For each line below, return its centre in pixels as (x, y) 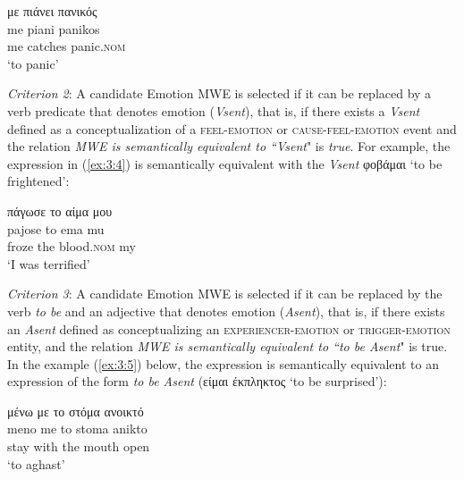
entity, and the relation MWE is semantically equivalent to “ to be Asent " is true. (228, 346)
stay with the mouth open (79, 446)
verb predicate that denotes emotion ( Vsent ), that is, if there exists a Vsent (214, 110)
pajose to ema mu (56, 228)
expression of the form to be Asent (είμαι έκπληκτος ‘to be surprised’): (197, 381)
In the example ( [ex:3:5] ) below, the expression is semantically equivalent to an (223, 363)
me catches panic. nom (67, 46)
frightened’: (38, 181)
